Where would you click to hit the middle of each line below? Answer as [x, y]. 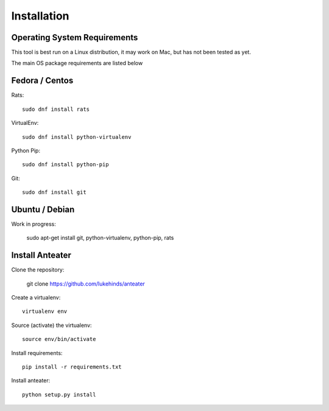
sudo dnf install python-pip [65, 165]
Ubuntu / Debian [43, 209]
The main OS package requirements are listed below [77, 63]
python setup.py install [59, 395]
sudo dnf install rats [56, 109]
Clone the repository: [38, 270]
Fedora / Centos [42, 81]
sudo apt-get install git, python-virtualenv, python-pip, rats [100, 238]
